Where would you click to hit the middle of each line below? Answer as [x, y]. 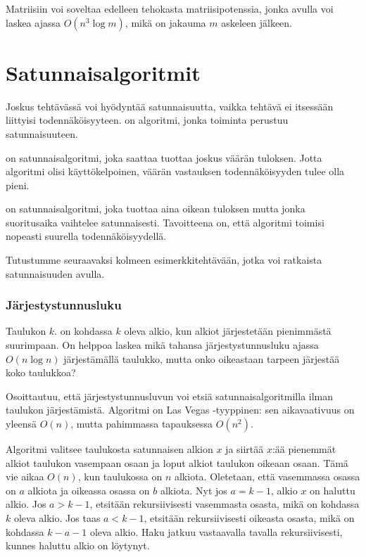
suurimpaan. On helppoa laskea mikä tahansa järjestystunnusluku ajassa [162, 345]
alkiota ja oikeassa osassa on [89, 490]
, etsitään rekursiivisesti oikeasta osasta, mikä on [249, 518]
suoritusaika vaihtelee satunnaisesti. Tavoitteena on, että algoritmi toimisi [165, 222]
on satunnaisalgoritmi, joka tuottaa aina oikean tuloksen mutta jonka [156, 209]
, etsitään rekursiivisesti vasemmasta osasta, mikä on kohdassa [225, 504]
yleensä [21, 424]
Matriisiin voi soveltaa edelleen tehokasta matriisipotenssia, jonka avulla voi [170, 8]
